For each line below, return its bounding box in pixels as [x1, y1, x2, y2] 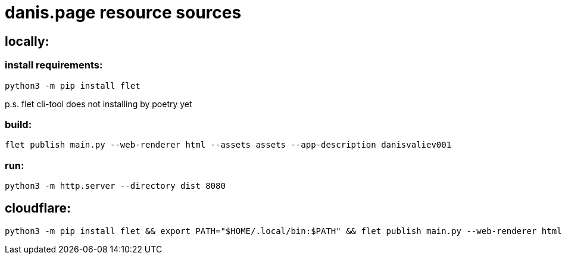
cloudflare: [5, 201, 71, 216]
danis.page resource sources [5, 2, 242, 23]
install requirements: [5, 59, 103, 71]
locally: [5, 33, 49, 49]
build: [5, 118, 32, 130]
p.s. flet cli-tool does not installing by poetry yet [5, 98, 192, 109]
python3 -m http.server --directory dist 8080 [5, 181, 226, 191]
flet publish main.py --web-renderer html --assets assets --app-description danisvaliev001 [5, 140, 452, 150]
